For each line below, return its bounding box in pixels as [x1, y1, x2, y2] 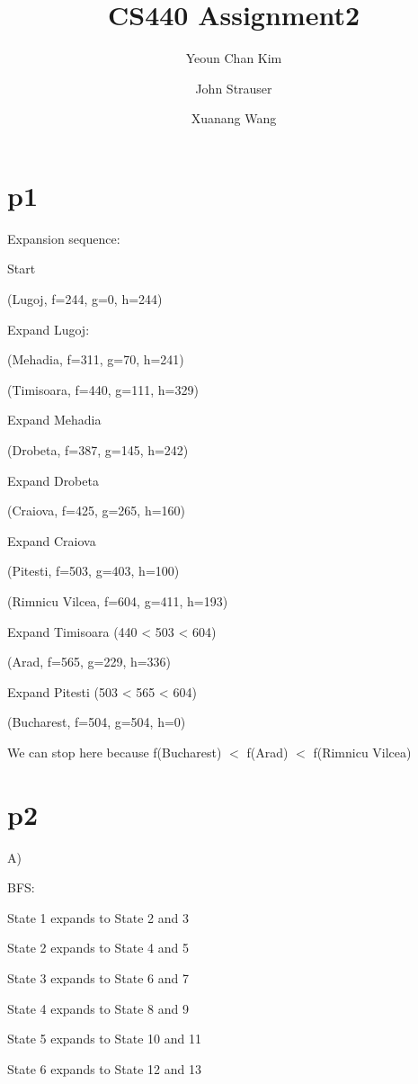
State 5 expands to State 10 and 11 [7, 1029, 201, 1048]
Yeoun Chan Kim [185, 49, 282, 67]
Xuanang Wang [191, 109, 277, 128]
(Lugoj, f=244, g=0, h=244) [7, 290, 163, 309]
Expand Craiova [7, 531, 96, 550]
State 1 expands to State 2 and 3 [7, 908, 189, 927]
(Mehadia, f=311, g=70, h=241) [7, 350, 184, 369]
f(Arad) [246, 742, 289, 761]
